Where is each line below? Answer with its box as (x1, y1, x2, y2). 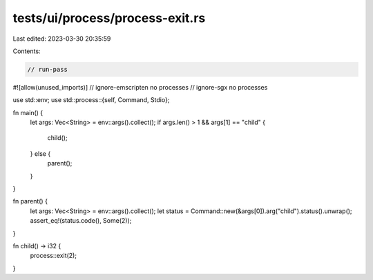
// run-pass (27, 66, 68, 73)
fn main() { (12, 108, 44, 117)
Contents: (12, 47, 41, 55)
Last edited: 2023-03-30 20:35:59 (12, 34, 111, 43)
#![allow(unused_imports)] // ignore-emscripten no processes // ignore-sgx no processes (12, 83, 268, 91)
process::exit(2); (30, 252, 77, 260)
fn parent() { (12, 197, 48, 206)
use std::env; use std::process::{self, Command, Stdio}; (12, 96, 170, 104)
